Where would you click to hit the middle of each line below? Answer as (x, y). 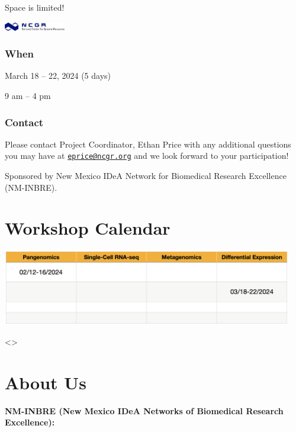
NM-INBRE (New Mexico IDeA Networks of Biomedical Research (144, 410)
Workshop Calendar (88, 228)
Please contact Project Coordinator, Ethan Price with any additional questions (148, 144)
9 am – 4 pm (28, 95)
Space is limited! (35, 7)
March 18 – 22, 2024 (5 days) (58, 76)
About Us (46, 382)
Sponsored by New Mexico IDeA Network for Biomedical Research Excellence (146, 176)
